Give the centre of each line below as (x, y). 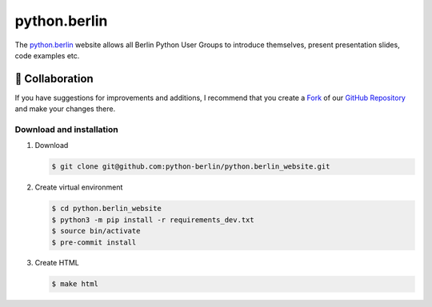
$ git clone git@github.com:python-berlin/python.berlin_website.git (191, 167)
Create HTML (57, 263)
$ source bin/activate (96, 231)
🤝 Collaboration (54, 79)
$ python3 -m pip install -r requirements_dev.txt (153, 219)
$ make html (75, 284)
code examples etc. (47, 55)
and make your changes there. (65, 109)
